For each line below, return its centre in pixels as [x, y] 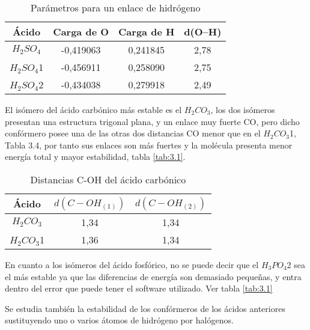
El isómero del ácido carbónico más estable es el [93, 109]
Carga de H [147, 32]
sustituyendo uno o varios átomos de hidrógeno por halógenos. [119, 320]
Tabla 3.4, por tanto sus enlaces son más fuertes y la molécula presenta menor [149, 145]
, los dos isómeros [243, 109]
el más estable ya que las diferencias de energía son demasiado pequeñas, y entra [153, 276]
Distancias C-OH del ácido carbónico [108, 179]
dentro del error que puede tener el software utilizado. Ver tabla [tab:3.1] [139, 288]
